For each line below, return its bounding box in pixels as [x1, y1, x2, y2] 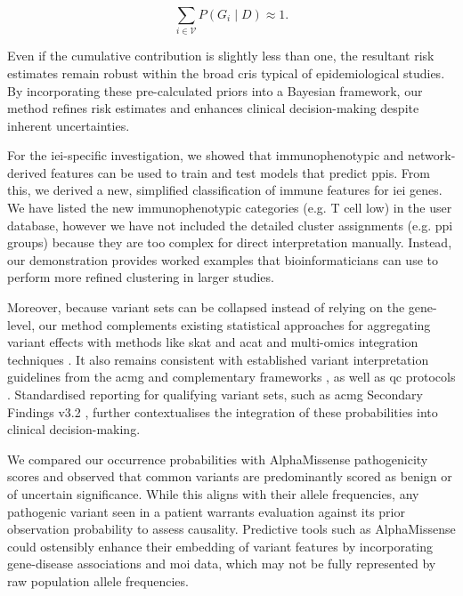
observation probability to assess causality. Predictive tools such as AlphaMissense [7, 519, 456, 538]
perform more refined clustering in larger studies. [7, 268, 274, 286]
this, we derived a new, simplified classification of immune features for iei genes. [7, 181, 443, 199]
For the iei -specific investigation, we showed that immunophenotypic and [7, 146, 404, 165]
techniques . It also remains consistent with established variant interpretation [7, 350, 429, 368]
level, [7, 315, 36, 334]
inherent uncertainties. [7, 116, 130, 134]
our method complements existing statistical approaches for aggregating [38, 315, 431, 334]
